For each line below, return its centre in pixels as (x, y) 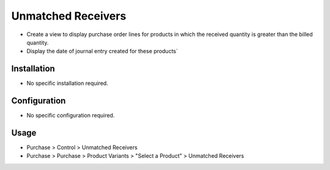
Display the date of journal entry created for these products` (102, 51)
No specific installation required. (67, 83)
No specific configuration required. (71, 116)
